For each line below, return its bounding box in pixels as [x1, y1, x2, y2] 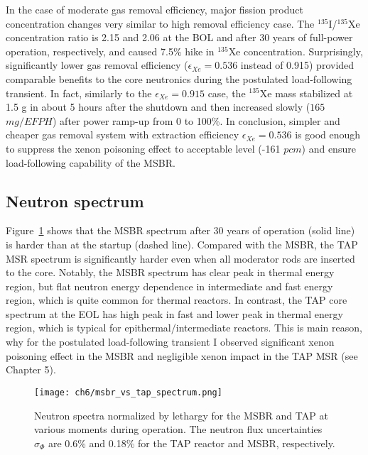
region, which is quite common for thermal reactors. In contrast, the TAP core [6, 292, 347, 307]
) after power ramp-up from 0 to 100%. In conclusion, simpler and [52, 113, 340, 128]
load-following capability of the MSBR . [6, 155, 175, 170]
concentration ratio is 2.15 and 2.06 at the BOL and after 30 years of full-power [6, 30, 353, 45]
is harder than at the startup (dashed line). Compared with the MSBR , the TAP [6, 236, 358, 251]
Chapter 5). [6, 362, 56, 377]
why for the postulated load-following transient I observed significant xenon [6, 334, 335, 349]
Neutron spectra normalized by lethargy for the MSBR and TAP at [34, 407, 328, 422]
